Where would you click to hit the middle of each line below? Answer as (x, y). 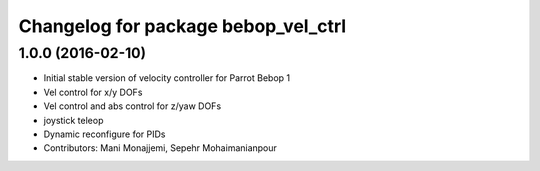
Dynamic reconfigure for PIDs (104, 134)
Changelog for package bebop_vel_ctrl (182, 26)
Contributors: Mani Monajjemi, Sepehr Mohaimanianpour (160, 148)
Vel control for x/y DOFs (93, 92)
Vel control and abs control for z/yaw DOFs (132, 106)
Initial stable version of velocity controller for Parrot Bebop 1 (166, 78)
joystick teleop (73, 120)
